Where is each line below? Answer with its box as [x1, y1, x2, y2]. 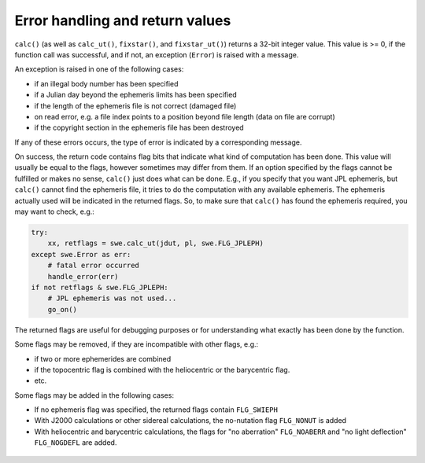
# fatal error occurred [47, 261, 139, 270]
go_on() [47, 305, 78, 314]
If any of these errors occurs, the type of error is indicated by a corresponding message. [14, 138, 302, 147]
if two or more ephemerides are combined [34, 354, 172, 363]
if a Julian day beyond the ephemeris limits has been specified [34, 90, 237, 100]
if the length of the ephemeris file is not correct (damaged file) [34, 101, 237, 110]
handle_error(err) [47, 272, 119, 281]
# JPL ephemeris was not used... [47, 294, 177, 303]
